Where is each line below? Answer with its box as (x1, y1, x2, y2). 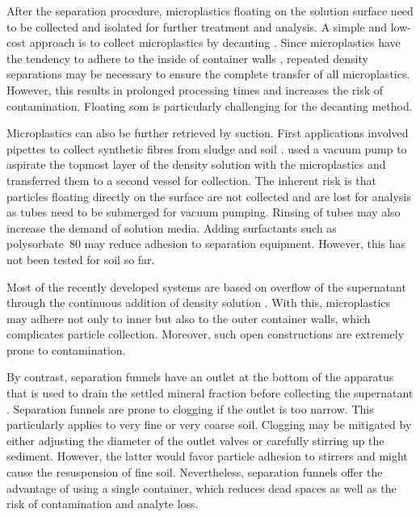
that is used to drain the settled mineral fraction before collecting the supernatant (6, 385, 414, 401)
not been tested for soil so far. (6, 250, 155, 267)
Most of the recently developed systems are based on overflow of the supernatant (6, 278, 406, 295)
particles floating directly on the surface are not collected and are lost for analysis (6, 187, 411, 204)
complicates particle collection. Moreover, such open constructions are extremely (6, 326, 405, 343)
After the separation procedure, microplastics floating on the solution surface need (6, 2, 414, 19)
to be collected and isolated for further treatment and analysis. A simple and (6, 18, 388, 35)
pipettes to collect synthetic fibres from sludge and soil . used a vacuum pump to (6, 140, 407, 157)
